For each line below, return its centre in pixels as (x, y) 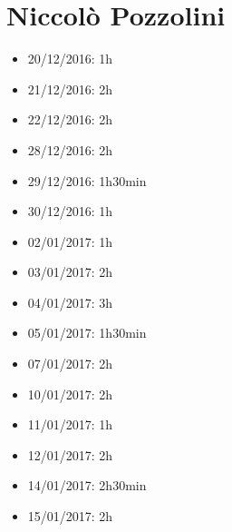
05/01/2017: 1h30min (87, 333)
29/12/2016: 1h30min (87, 180)
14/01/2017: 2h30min (87, 485)
